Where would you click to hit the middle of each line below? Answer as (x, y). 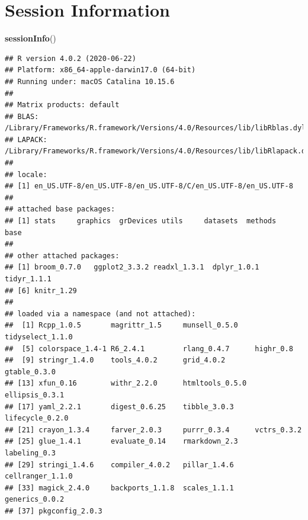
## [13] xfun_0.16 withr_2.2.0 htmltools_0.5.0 (126, 383)
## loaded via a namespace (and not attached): (100, 314)
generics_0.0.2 (35, 500)
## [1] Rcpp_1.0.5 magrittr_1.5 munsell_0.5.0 (121, 325)
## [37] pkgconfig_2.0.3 (54, 511)
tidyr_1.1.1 (28, 279)
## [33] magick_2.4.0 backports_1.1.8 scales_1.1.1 (119, 488)
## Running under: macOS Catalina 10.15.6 (90, 81)
